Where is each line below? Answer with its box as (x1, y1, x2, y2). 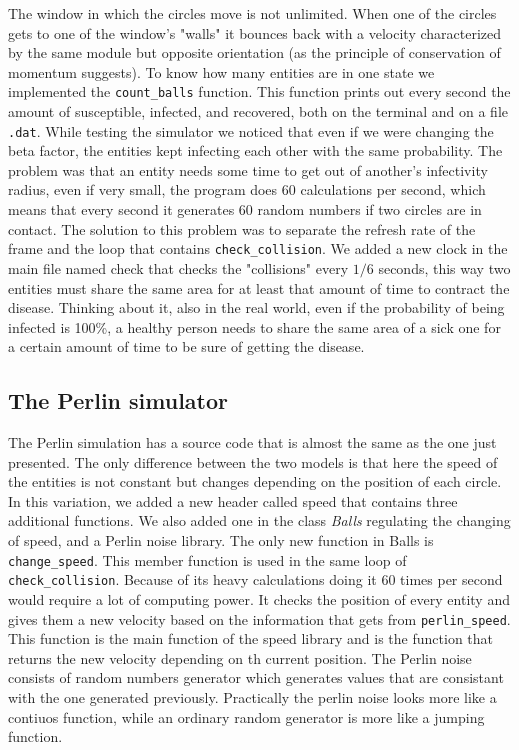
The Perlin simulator (8, 385, 228, 416)
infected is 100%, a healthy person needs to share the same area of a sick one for (8, 316, 501, 337)
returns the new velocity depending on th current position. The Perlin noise (8, 647, 472, 668)
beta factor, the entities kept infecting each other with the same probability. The (8, 140, 503, 161)
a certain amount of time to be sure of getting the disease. (8, 336, 365, 357)
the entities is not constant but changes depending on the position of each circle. (8, 471, 502, 492)
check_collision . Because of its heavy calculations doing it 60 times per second (8, 569, 503, 590)
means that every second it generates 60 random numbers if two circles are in (8, 199, 482, 220)
